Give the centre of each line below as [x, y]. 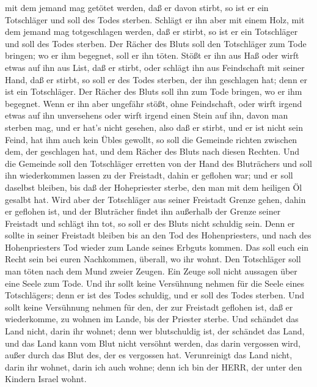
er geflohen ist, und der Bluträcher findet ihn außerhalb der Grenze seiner [143, 211]
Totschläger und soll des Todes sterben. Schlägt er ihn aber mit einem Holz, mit [155, 19]
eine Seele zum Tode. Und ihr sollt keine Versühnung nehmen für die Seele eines [155, 283]
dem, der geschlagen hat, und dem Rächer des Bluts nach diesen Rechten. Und [152, 151]
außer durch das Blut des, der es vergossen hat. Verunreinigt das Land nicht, [149, 355]
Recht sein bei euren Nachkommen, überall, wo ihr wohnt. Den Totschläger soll [153, 259]
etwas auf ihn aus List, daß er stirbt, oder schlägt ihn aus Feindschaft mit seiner [155, 67]
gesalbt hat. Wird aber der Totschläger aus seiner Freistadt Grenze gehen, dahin [155, 199]
